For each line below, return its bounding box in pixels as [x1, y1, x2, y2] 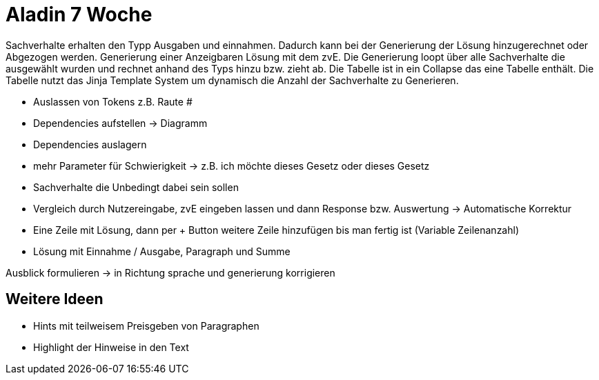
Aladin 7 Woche [6, 3, 153, 26]
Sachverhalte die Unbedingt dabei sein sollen [33, 181, 239, 193]
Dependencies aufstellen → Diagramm [33, 117, 208, 129]
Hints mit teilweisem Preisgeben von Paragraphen [33, 319, 259, 332]
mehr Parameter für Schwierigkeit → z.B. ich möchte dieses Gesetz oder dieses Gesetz [33, 159, 430, 172]
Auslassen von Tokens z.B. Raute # [33, 95, 193, 108]
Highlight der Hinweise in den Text [33, 341, 189, 353]
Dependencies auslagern [33, 138, 147, 150]
